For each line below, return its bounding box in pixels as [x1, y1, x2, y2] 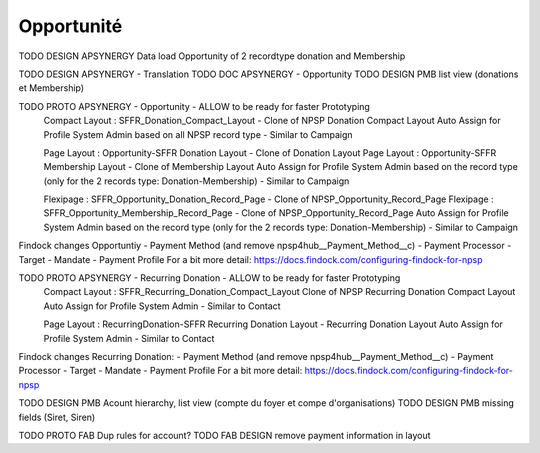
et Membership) [18, 82, 85, 94]
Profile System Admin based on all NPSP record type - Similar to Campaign [43, 128, 354, 140]
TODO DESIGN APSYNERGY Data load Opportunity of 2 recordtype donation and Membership [18, 50, 406, 62]
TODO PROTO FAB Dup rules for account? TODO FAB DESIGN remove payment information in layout [18, 429, 431, 441]
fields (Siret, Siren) [18, 411, 96, 423]
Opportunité [18, 15, 123, 37]
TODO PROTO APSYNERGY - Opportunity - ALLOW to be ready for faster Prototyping [18, 100, 370, 112]
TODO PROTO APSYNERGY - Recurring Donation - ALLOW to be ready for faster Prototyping [18, 272, 401, 284]
